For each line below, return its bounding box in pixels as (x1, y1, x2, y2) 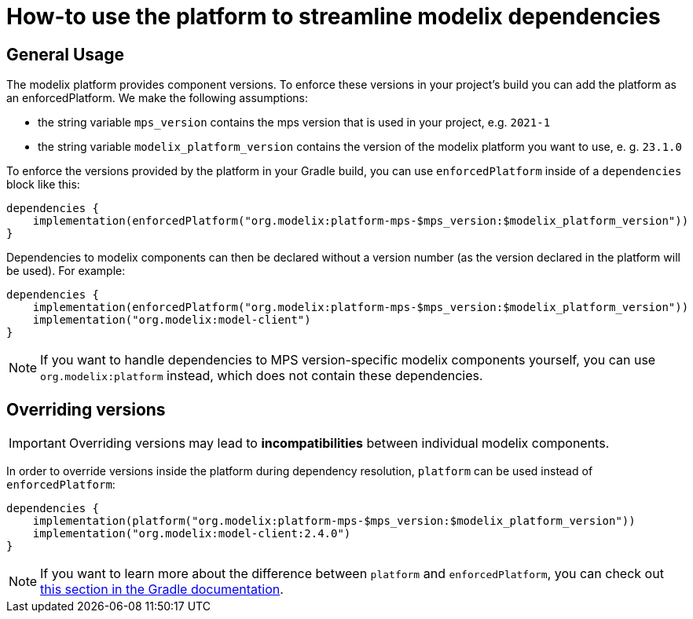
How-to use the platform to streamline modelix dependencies (6, 3, 661, 30)
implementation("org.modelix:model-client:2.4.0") (32, 527, 351, 540)
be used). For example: (6, 264, 126, 278)
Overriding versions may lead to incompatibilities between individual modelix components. (68, 435, 610, 452)
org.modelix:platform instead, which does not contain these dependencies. (40, 368, 483, 384)
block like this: (6, 178, 80, 192)
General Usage (6, 44, 125, 64)
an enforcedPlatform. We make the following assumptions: (6, 91, 309, 105)
